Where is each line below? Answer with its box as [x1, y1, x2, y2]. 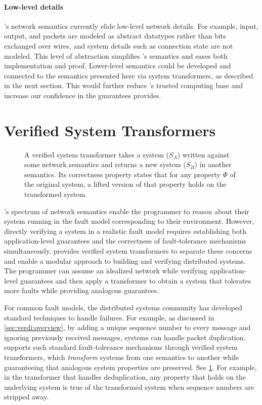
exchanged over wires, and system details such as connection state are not [4, 40, 233, 51]
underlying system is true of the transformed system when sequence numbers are [4, 381, 254, 392]
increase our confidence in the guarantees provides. [4, 90, 161, 100]
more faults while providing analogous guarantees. [4, 285, 159, 296]
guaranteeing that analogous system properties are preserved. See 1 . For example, [4, 361, 257, 372]
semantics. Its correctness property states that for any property [24, 169, 221, 179]
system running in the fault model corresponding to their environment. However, [4, 216, 254, 226]
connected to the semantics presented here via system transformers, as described [4, 70, 253, 80]
